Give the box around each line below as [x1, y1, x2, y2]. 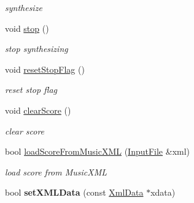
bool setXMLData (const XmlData [5, 186, 144, 199]
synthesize [5, 1, 42, 13]
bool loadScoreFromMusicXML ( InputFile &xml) [5, 145, 190, 158]
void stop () [5, 21, 49, 34]
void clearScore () [5, 103, 71, 116]
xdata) [150, 186, 176, 199]
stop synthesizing [5, 42, 68, 55]
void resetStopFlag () [5, 62, 85, 75]
